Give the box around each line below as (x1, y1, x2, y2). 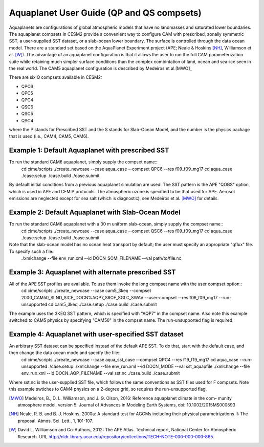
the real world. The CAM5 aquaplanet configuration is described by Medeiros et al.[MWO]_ (9, 65, 192, 71)
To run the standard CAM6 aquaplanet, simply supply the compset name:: (9, 159, 158, 165)
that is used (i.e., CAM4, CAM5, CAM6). (9, 134, 89, 139)
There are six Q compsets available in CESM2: (9, 74, 102, 80)
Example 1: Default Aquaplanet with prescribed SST (9, 146, 170, 155)
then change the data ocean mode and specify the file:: (9, 350, 121, 356)
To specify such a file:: (9, 248, 55, 254)
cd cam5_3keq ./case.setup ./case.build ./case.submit (48, 301, 157, 308)
